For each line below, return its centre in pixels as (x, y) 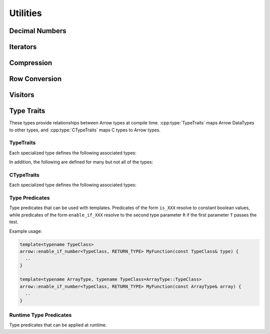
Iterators (23, 47)
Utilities (25, 13)
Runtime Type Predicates (40, 315)
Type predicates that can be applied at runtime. (58, 325)
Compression (31, 63)
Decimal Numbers (38, 31)
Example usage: (26, 231)
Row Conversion (35, 79)
